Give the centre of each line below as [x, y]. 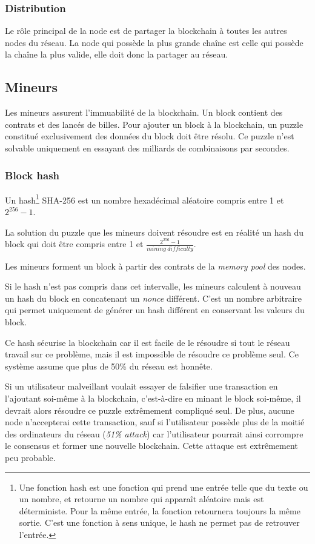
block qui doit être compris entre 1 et [74, 244]
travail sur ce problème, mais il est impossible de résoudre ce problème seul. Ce [152, 354]
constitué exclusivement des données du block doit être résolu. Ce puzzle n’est [150, 136]
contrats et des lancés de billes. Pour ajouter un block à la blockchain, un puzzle [154, 124]
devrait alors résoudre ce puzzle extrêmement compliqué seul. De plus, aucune [150, 410]
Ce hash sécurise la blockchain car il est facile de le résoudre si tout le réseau [148, 342]
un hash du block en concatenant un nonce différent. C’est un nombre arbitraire [154, 298]
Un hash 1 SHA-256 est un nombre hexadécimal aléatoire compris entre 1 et [144, 199]
